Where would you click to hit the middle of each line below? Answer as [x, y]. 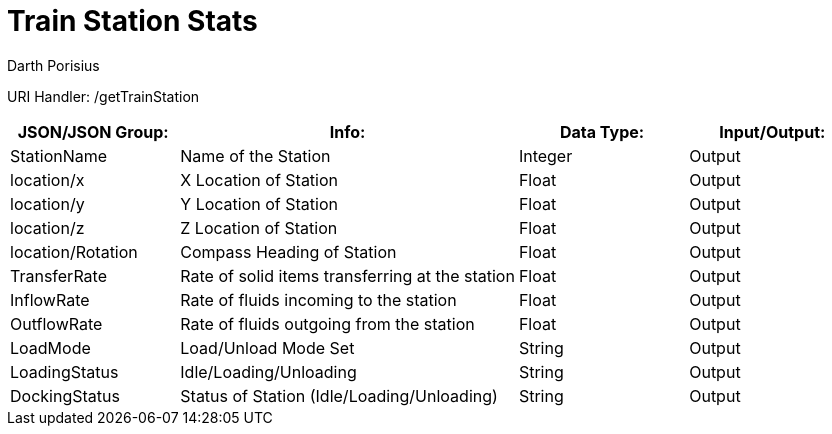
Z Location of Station [259, 227]
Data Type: [602, 131]
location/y [47, 203]
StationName [59, 155]
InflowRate [50, 299]
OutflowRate [56, 323]
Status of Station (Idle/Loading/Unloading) [339, 395]
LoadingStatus [64, 371]
